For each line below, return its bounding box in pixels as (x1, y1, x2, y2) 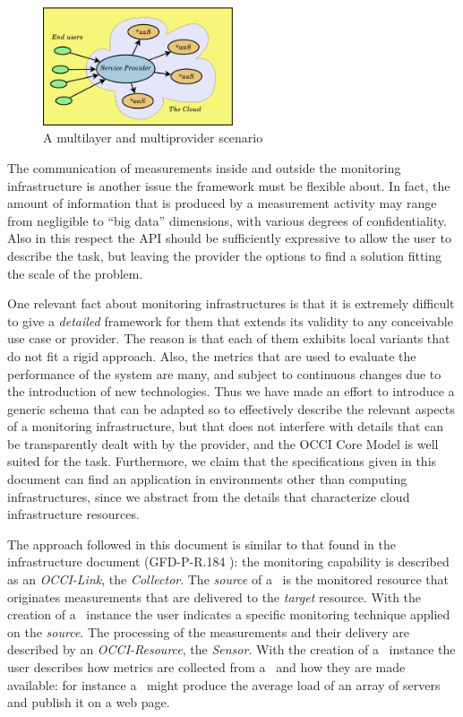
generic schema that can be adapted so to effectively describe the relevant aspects (7, 399, 455, 418)
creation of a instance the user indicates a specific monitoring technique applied (7, 605, 450, 624)
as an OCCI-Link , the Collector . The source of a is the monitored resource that (7, 570, 449, 589)
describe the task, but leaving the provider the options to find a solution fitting (7, 246, 442, 264)
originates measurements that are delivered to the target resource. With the (7, 587, 422, 606)
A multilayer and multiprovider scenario (43, 128, 263, 147)
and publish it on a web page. (7, 693, 170, 712)
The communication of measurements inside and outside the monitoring (7, 158, 401, 177)
